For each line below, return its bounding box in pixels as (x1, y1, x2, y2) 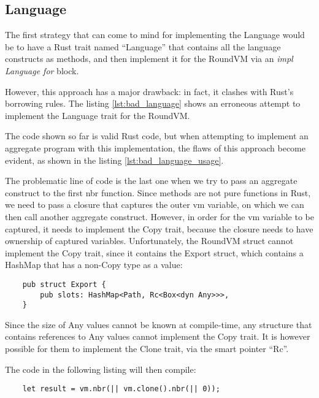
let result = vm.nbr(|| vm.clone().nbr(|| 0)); (22, 385, 220, 394)
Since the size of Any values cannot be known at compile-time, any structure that (5, 318, 312, 331)
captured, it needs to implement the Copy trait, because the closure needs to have (5, 222, 313, 235)
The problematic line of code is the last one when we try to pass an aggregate (5, 174, 298, 187)
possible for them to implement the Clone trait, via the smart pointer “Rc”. (5, 342, 289, 355)
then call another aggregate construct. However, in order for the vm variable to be (5, 210, 314, 223)
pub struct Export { (22, 280, 106, 289)
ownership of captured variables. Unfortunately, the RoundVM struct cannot (5, 234, 294, 247)
